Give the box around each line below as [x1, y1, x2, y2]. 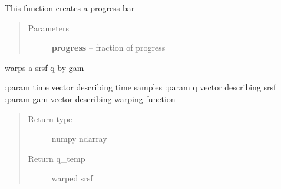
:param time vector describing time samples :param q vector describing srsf [5, 81, 276, 93]
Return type [28, 112, 72, 125]
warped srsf [51, 172, 93, 184]
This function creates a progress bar [5, 2, 135, 14]
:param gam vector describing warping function [5, 92, 176, 105]
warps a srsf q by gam [5, 61, 84, 73]
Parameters [28, 21, 69, 34]
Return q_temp [28, 152, 85, 164]
